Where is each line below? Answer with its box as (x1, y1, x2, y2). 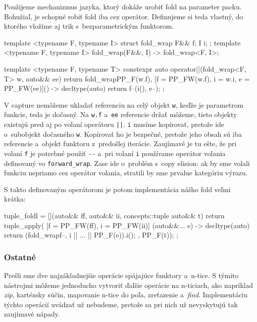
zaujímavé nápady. (4, 309, 60, 319)
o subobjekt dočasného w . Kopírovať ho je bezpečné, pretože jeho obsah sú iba (4, 128, 242, 139)
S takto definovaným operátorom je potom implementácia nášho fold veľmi (4, 184, 231, 194)
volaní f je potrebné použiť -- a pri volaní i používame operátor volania (4, 148, 226, 158)
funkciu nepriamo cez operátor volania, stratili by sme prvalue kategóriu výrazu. (4, 167, 248, 178)
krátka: (4, 194, 26, 204)
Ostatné (4, 250, 36, 263)
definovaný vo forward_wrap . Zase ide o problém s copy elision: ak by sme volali (4, 158, 250, 168)
